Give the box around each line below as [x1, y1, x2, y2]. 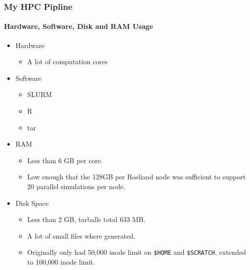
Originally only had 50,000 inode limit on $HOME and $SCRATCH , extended [27, 247, 246, 257]
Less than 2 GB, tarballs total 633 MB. [27, 214, 146, 224]
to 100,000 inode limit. [27, 257, 95, 267]
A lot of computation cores [27, 56, 108, 67]
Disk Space [15, 197, 49, 208]
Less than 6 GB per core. [27, 155, 103, 165]
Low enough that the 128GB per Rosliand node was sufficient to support [27, 172, 246, 182]
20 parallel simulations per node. [27, 181, 125, 191]
